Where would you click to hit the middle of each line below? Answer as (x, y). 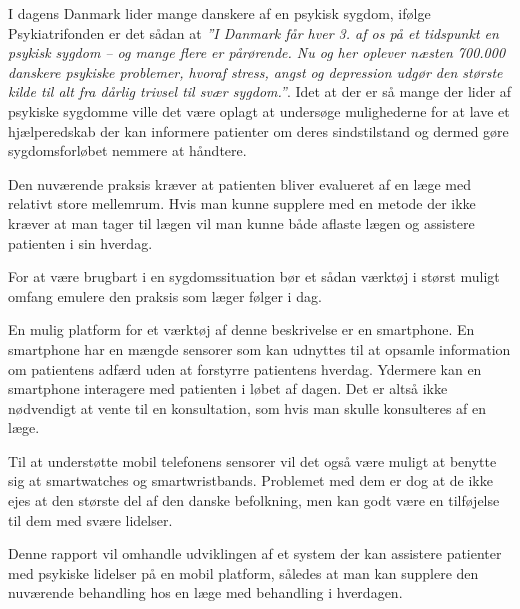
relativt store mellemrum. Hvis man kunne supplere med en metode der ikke (242, 203)
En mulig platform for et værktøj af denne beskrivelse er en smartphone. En (241, 329)
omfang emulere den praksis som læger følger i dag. (165, 295)
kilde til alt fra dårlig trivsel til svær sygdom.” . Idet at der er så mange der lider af (260, 91)
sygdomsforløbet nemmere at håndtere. (127, 150)
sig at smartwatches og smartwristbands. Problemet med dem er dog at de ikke (250, 480)
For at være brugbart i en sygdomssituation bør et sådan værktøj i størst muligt (254, 276)
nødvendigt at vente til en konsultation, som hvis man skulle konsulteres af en (247, 407)
